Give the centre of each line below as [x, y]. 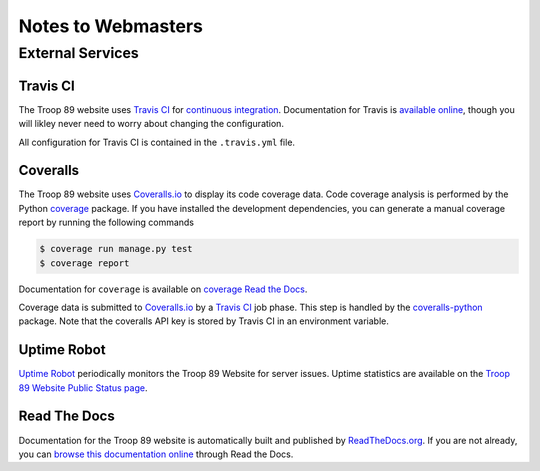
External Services [78, 53]
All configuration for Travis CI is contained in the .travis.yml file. [156, 142]
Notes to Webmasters [111, 26]
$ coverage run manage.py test [116, 249]
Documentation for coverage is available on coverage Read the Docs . [163, 289]
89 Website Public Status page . [83, 387]
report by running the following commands [106, 222]
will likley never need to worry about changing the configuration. [151, 124]
